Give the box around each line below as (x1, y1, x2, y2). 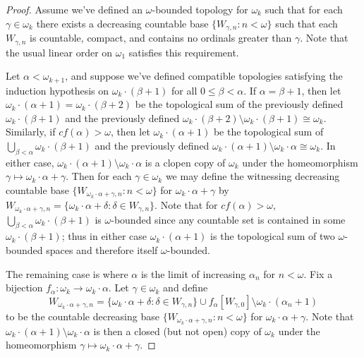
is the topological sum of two (210, 229, 335, 243)
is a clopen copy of (145, 155, 226, 169)
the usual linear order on (6, 44, 113, 59)
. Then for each (66, 169, 132, 183)
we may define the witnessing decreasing (165, 169, 340, 183)
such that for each (265, 2, 343, 16)
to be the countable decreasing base (6, 308, 159, 323)
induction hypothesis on (6, 83, 109, 97)
